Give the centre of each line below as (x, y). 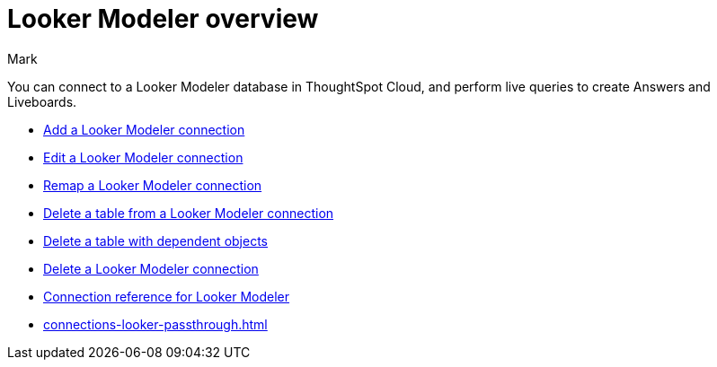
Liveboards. (42, 101)
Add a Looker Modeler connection (144, 129)
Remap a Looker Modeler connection (153, 185)
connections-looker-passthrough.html (155, 324)
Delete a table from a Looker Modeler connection (189, 213)
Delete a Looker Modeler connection (151, 268)
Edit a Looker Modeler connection (143, 157)
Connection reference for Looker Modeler (167, 296)
